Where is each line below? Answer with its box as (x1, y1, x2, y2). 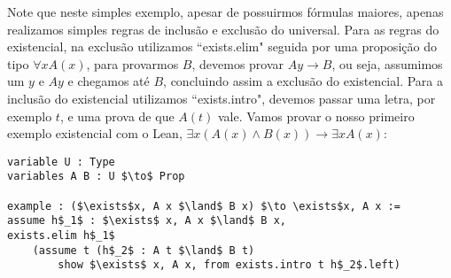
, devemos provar (191, 54, 284, 73)
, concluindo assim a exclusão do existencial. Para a (163, 72, 443, 90)
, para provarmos (86, 54, 179, 73)
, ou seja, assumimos (331, 54, 443, 73)
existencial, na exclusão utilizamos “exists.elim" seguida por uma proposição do (7, 37, 437, 56)
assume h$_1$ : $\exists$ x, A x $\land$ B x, (7, 214, 286, 228)
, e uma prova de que (59, 106, 175, 125)
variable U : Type (7, 155, 115, 168)
